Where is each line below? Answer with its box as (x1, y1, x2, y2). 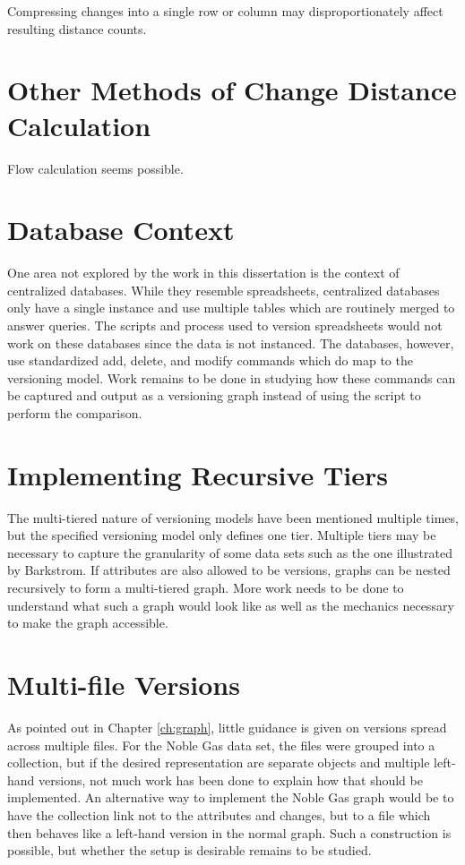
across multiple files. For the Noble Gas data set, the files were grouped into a (7, 735, 435, 754)
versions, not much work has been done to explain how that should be (39, 770, 423, 789)
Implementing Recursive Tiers (7, 456, 389, 492)
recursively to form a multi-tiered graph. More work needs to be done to (7, 578, 404, 597)
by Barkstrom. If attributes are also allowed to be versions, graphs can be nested (7, 561, 451, 579)
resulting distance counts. (7, 19, 147, 38)
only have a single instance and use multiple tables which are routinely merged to (7, 298, 455, 317)
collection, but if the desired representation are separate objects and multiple (7, 753, 430, 772)
